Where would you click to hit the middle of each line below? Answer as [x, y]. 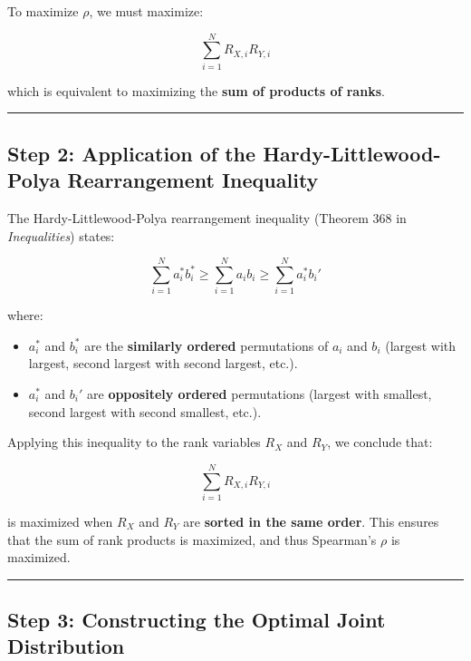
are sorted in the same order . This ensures [311, 521]
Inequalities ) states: [61, 235]
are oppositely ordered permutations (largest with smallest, [260, 394]
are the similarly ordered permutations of [207, 345]
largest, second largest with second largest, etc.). [163, 363]
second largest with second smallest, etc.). [145, 411]
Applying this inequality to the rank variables [134, 442]
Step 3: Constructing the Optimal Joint [197, 620]
